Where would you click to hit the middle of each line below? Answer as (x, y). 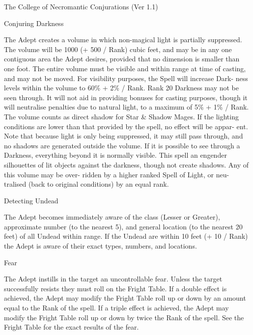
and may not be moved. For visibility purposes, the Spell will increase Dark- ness (126, 78)
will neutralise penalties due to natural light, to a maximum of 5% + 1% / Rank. (126, 107)
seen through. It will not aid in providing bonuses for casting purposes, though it (126, 97)
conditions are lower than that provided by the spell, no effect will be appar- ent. (126, 126)
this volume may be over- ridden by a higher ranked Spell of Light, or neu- (117, 174)
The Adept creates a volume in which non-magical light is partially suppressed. (123, 40)
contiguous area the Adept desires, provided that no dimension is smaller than (122, 59)
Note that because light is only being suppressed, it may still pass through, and (124, 136)
